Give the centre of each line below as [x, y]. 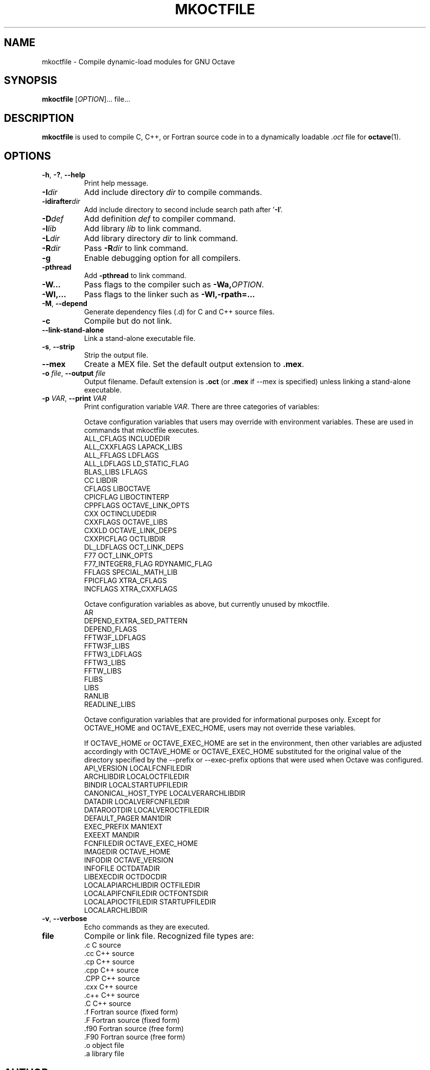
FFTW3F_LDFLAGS [115, 638]
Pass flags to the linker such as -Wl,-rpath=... [170, 295]
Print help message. [116, 183]
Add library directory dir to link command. [161, 239]
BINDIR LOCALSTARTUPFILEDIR [136, 785]
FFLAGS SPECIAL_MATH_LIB [131, 572]
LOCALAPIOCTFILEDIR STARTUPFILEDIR [150, 902]
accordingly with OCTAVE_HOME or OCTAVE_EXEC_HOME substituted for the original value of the [243, 752]
